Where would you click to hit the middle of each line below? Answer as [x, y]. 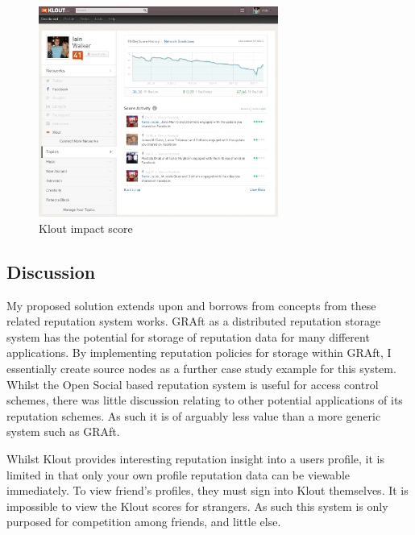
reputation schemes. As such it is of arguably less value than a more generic [194, 415]
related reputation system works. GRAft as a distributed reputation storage [194, 321]
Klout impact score [86, 228]
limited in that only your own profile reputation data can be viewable [178, 474]
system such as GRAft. [63, 431]
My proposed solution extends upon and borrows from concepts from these [191, 305]
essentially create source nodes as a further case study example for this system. [201, 368]
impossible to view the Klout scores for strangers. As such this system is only [197, 506]
